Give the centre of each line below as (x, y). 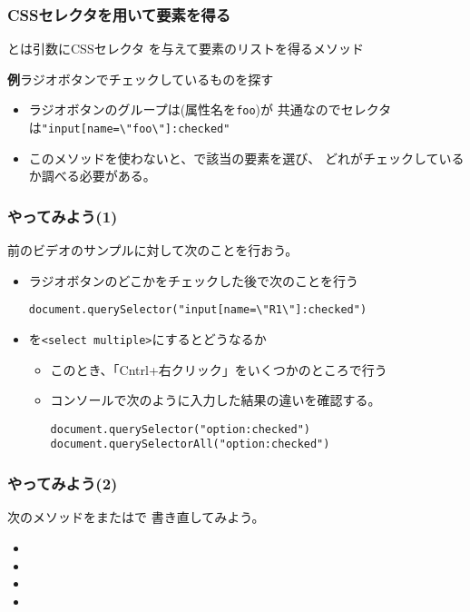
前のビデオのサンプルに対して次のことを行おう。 (153, 250)
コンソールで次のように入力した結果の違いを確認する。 (215, 400)
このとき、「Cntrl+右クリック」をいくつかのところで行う (219, 369)
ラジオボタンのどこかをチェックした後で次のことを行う (194, 280)
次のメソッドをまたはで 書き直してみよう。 (136, 517)
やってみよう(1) (63, 216)
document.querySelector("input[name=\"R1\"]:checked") (198, 310)
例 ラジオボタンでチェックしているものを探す (141, 79)
